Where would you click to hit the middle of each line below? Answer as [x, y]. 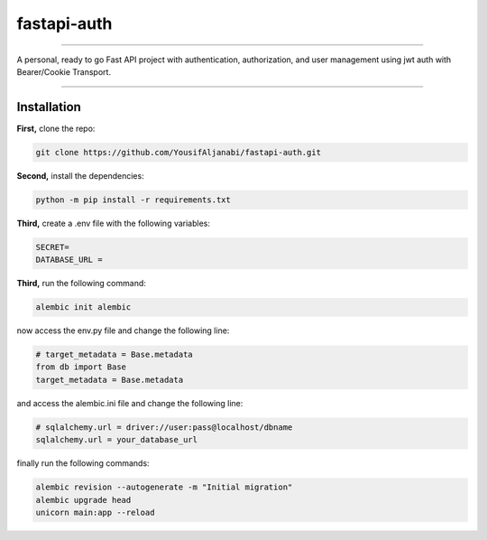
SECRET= [52, 247]
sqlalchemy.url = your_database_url [117, 440]
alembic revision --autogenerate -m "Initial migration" [164, 487]
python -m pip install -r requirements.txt [133, 200]
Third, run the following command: [81, 284]
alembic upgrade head [83, 500]
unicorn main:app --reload [95, 512]
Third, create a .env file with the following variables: [114, 223]
